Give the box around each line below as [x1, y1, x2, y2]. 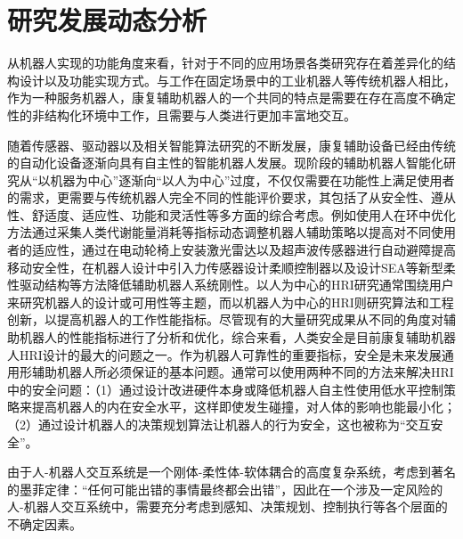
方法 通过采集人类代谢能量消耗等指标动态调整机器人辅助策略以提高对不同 [7, 223, 431, 241]
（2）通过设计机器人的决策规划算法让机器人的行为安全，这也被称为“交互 [7, 415, 431, 433]
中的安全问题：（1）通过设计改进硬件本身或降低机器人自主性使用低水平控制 [7, 380, 443, 398]
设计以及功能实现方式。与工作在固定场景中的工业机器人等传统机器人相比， [19, 70, 456, 89]
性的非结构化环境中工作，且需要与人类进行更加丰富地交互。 [7, 105, 356, 124]
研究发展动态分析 [7, 2, 207, 38]
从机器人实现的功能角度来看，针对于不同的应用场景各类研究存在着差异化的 [7, 53, 443, 72]
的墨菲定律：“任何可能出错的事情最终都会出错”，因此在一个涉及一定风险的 [7, 479, 443, 498]
